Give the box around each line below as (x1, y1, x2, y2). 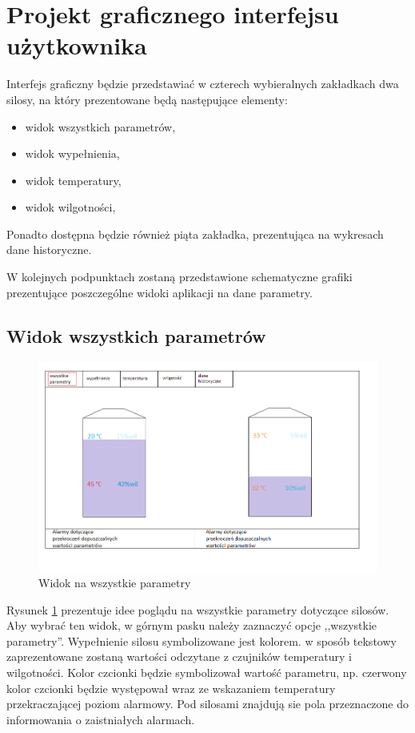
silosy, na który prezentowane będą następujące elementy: (6, 91, 288, 107)
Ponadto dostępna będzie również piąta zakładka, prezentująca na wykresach (6, 225, 384, 242)
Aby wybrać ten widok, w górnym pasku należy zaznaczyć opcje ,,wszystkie (6, 617, 377, 634)
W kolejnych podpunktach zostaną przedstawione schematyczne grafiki (6, 268, 353, 285)
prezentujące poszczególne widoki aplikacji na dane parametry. (6, 284, 313, 300)
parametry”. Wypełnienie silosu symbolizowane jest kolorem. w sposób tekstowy (6, 632, 397, 649)
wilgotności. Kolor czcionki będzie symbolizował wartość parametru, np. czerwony (6, 663, 407, 680)
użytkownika (6, 29, 147, 62)
